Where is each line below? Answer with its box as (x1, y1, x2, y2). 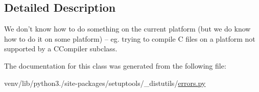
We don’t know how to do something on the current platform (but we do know (4, 23, 251, 34)
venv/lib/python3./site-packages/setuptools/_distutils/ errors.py (4, 77, 206, 88)
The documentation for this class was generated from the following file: (4, 60, 226, 71)
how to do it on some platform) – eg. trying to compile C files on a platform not (4, 33, 255, 44)
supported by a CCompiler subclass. (4, 43, 117, 54)
